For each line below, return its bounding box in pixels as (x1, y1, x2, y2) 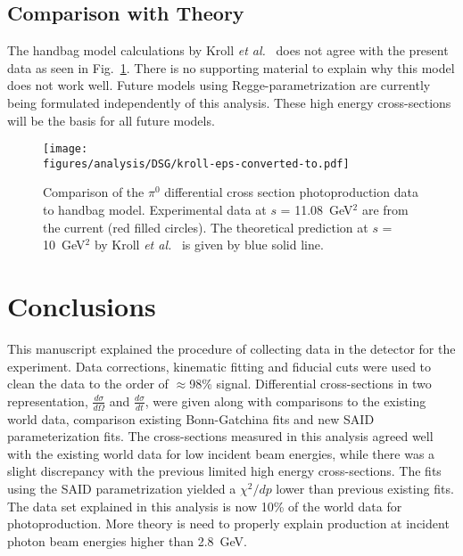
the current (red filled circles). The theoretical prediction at (43, 217, 368, 236)
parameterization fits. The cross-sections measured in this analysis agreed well (7, 427, 434, 446)
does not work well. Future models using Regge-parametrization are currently (7, 76, 431, 94)
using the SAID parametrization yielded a (7, 478, 236, 497)
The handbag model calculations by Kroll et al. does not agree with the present (7, 41, 449, 60)
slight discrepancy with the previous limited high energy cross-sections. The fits (7, 462, 442, 480)
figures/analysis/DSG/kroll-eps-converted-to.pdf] (43, 157, 350, 170)
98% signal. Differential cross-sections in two (189, 374, 432, 393)
